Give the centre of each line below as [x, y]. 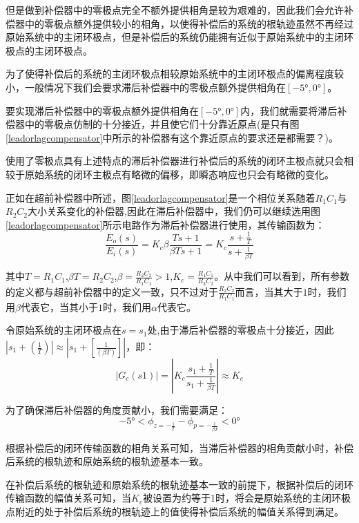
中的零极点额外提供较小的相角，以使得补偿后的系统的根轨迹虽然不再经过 [189, 23]
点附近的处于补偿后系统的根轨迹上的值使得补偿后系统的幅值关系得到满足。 [175, 511]
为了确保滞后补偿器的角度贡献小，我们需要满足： [117, 410]
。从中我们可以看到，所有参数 [282, 276]
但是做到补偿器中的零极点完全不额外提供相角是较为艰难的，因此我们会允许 [175, 10]
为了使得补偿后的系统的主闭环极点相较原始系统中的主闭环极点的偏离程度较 [175, 74]
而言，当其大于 [269, 291]
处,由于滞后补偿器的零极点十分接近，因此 [241, 330]
